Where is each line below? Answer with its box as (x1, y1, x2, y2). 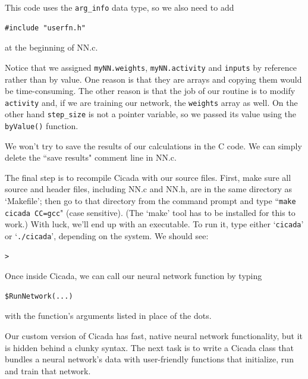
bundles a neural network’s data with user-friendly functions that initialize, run (5, 353, 294, 365)
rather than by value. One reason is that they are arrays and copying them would (5, 73, 302, 85)
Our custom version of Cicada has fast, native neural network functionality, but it (5, 330, 303, 342)
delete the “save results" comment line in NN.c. (5, 151, 177, 164)
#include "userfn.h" (5, 23, 86, 32)
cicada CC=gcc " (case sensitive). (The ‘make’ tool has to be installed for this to (5, 206, 296, 218)
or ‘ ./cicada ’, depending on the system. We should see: (5, 230, 209, 242)
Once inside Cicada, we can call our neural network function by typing (5, 270, 262, 282)
